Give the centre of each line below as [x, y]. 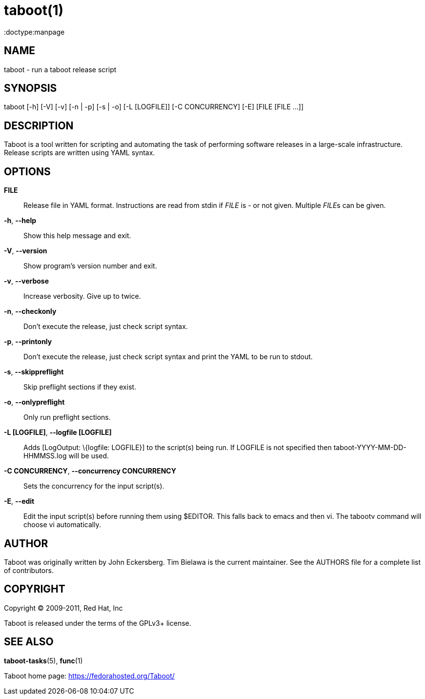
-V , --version [26, 251]
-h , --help [20, 221]
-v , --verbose [27, 281]
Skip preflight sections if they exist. [80, 387]
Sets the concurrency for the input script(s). [94, 486]
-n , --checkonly [30, 311]
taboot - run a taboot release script [60, 69]
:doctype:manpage [34, 32]
